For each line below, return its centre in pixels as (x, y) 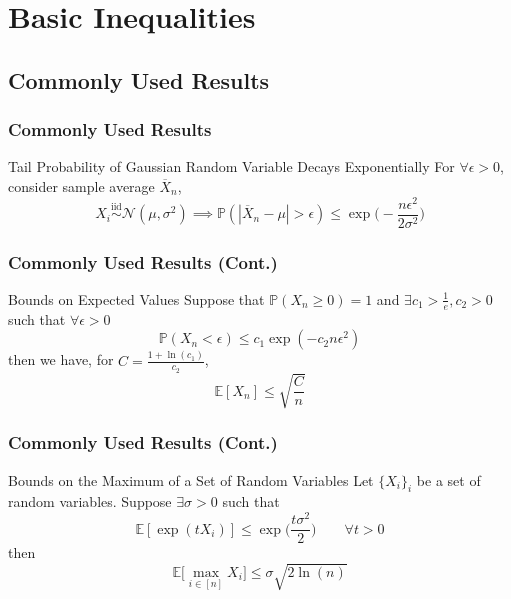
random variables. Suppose (90, 501)
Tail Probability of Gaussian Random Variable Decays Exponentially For (231, 166)
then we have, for (61, 359)
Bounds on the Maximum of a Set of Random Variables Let (191, 479)
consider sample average (81, 185)
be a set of (448, 479)
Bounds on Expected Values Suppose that (136, 298)
